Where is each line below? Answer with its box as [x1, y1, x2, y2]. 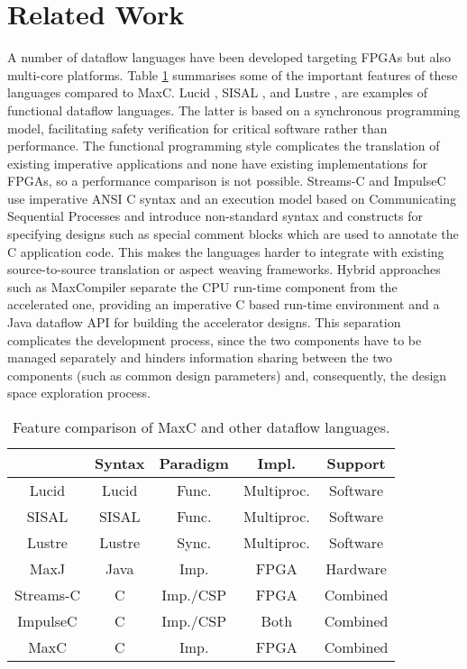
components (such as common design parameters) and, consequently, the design [7, 365, 447, 384]
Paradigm [159, 453, 229, 473]
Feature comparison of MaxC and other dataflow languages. [13, 417, 390, 437]
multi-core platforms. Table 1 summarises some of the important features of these [7, 65, 458, 84]
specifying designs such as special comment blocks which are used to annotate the [7, 225, 459, 243]
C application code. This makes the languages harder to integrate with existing [7, 242, 444, 261]
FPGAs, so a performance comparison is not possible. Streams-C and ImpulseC [7, 171, 446, 190]
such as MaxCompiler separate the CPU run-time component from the [7, 277, 398, 296]
